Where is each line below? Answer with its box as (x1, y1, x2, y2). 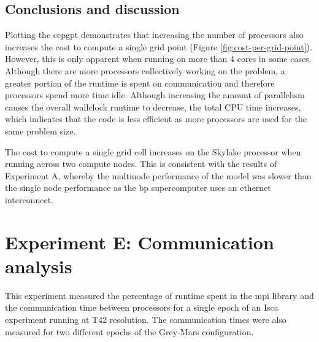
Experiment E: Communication (5, 229, 274, 254)
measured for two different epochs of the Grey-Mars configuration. (5, 325, 254, 338)
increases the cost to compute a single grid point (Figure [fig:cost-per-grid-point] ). (5, 40, 312, 53)
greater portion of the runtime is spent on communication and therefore (5, 76, 275, 89)
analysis (5, 253, 72, 278)
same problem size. (5, 124, 76, 137)
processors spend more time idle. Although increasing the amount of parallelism (5, 88, 305, 101)
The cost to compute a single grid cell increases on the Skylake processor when (5, 145, 301, 158)
